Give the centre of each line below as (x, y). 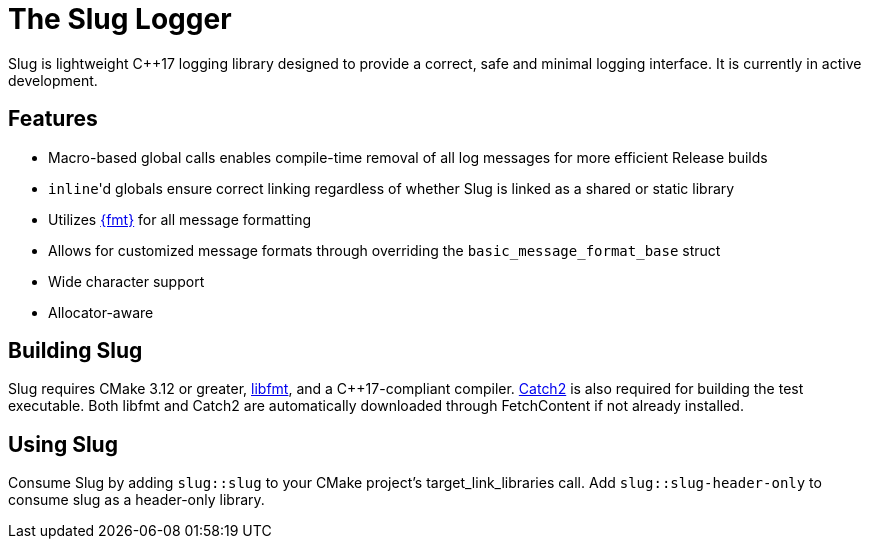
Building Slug (75, 351)
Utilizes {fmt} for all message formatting (179, 219)
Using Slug (63, 444)
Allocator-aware (101, 312)
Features (53, 119)
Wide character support (126, 281)
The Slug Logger (120, 19)
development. (53, 80)
